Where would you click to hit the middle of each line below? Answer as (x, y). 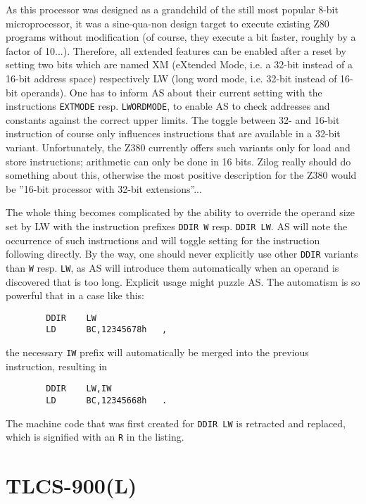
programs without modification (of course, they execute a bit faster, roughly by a (181, 37)
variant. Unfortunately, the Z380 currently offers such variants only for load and (178, 147)
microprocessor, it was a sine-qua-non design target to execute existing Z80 (168, 23)
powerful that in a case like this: (75, 295)
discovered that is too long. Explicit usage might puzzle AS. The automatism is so (183, 281)
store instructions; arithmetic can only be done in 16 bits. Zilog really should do (178, 161)
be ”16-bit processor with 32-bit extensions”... (104, 188)
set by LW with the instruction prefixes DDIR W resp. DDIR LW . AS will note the (177, 226)
